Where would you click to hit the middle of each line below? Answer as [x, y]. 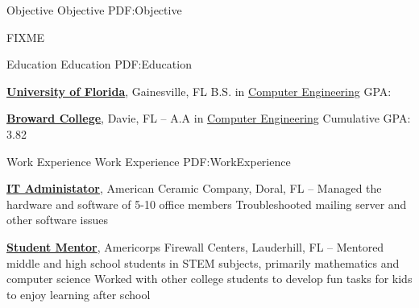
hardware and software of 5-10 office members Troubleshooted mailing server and [207, 204]
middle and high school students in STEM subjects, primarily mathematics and [203, 262]
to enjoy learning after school [79, 294]
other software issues [57, 220]
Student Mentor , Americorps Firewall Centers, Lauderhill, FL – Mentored [195, 246]
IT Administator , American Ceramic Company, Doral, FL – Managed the [194, 188]
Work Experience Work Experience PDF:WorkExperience [149, 161]
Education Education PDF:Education [99, 64]
